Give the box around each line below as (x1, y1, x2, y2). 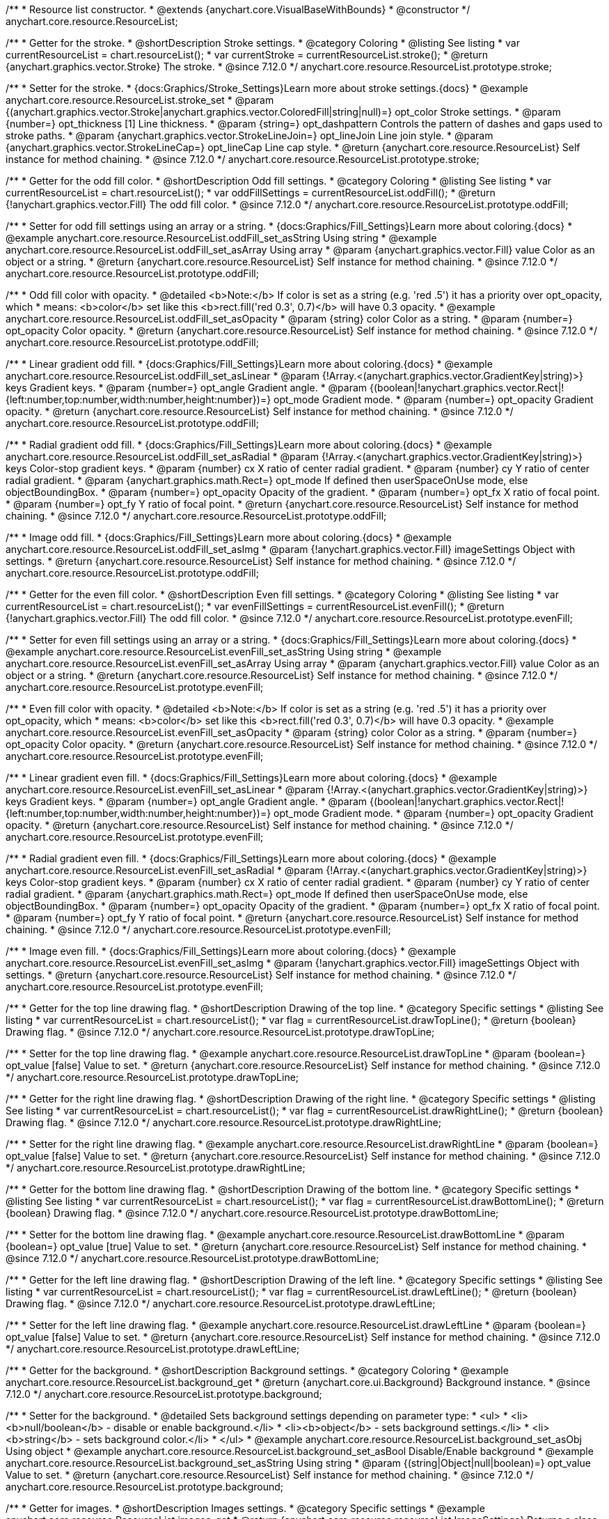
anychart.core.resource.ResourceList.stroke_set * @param (6, 94, 274, 106)
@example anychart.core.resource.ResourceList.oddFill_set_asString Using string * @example (6, 232, 437, 244)
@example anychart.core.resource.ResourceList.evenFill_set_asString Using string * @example (6, 646, 442, 657)
